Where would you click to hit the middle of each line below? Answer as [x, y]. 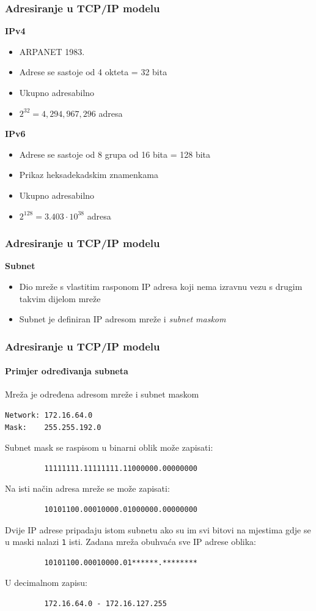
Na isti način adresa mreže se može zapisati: [87, 488]
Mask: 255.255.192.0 [53, 427]
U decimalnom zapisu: [46, 583]
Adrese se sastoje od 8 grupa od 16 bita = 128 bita [115, 154]
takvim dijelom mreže [60, 298]
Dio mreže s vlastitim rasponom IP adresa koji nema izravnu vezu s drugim [161, 286]
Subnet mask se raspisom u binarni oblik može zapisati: [109, 447]
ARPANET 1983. [52, 51]
